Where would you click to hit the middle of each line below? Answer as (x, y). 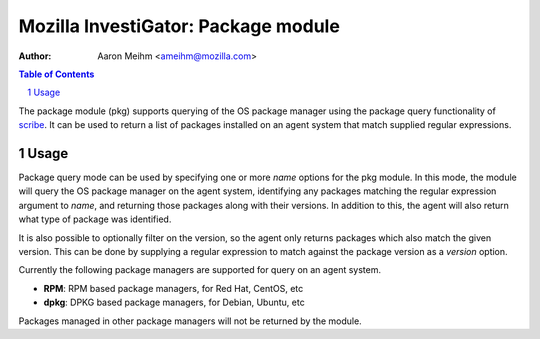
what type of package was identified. (95, 219)
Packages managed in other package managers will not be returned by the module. (190, 321)
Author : (35, 56)
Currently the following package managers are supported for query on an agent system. (200, 270)
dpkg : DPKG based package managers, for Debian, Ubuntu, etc (174, 302)
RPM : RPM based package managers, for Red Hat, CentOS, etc (173, 288)
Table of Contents (56, 74)
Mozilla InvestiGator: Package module (179, 26)
